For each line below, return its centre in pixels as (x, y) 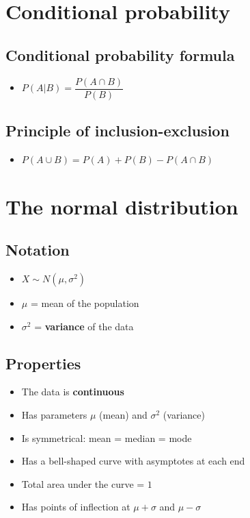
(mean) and (123, 415)
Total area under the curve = (83, 483)
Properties (43, 363)
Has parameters (54, 415)
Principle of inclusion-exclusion (117, 131)
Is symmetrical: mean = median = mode (107, 437)
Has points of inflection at (76, 507)
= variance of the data (84, 326)
